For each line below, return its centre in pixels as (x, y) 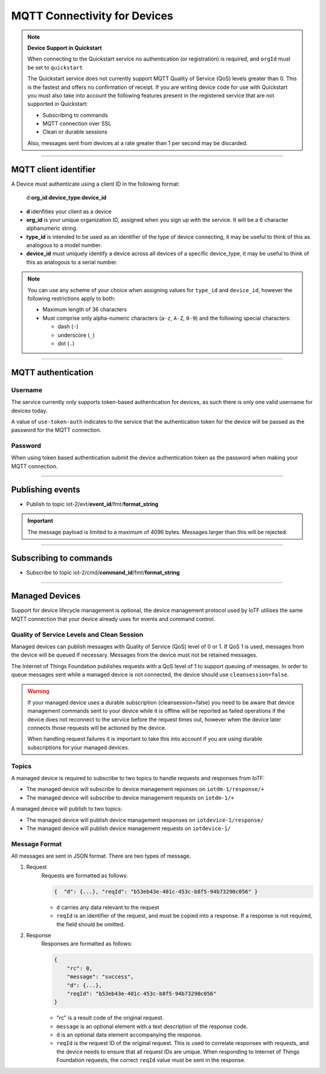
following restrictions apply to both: (72, 299)
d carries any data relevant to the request (108, 907)
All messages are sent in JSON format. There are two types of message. (101, 856)
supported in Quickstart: (58, 104)
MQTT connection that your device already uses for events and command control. (113, 619)
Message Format (37, 844)
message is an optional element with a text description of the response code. (152, 1026)
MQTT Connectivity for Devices (92, 16)
